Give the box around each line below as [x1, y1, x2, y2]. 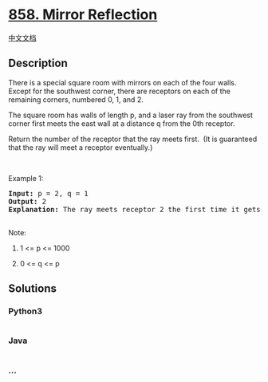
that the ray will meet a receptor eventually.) [8, 142, 153, 152]
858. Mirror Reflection [8, 6, 158, 24]
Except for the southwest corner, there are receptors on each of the [8, 86, 231, 96]
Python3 [8, 305, 42, 317]
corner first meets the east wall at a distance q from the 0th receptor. [8, 118, 235, 128]
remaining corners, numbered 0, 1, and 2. [8, 94, 144, 104]
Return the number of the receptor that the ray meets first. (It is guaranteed [8, 134, 258, 144]
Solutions [8, 282, 57, 296]
